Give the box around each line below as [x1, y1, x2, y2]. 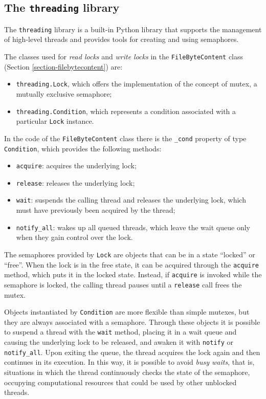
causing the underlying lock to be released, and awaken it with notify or [4, 337, 234, 347]
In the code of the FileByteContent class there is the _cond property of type [4, 132, 247, 143]
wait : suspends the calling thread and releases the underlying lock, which [16, 194, 246, 205]
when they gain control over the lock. [16, 232, 133, 242]
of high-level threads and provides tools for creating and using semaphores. [4, 34, 239, 45]
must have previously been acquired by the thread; [16, 205, 175, 215]
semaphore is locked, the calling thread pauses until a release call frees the [4, 279, 242, 290]
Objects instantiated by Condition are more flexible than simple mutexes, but [4, 306, 250, 317]
